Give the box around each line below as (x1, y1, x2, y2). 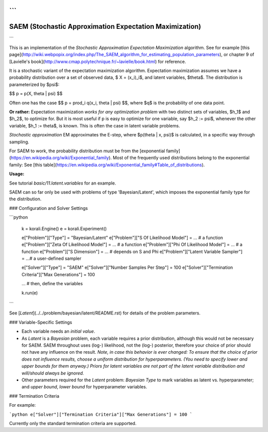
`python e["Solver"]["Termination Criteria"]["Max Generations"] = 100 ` (9, 412, 193, 417)
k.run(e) (21, 290, 38, 296)
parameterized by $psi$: (9, 81, 60, 87)
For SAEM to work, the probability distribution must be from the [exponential (9, 148, 165, 154)
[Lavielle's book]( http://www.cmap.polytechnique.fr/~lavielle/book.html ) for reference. (9, 59, 186, 64)
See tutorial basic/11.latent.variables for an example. (9, 180, 116, 186)
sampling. (9, 139, 29, 145)
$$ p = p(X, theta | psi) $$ (9, 91, 63, 97)
